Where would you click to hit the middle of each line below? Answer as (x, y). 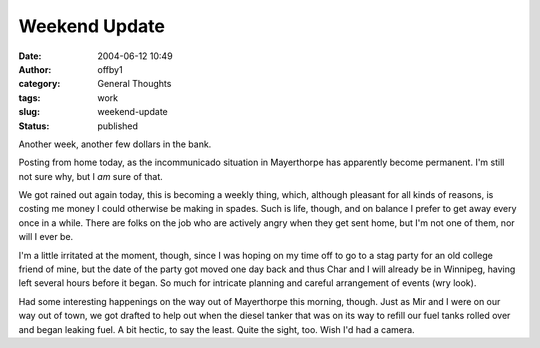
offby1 (110, 69)
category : (39, 84)
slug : (29, 112)
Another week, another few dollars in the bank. (115, 144)
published (118, 126)
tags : (29, 97)
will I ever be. (46, 237)
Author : (35, 69)
